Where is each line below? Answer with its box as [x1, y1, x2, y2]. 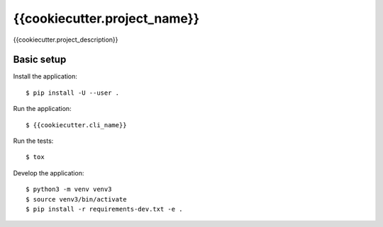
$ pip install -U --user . [26, 88, 120, 97]
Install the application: [13, 72, 78, 81]
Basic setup [13, 54, 67, 66]
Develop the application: [13, 168, 84, 177]
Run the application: [13, 105, 72, 113]
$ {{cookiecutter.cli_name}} [26, 121, 127, 129]
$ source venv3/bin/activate [26, 195, 127, 203]
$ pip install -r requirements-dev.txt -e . [26, 205, 184, 213]
